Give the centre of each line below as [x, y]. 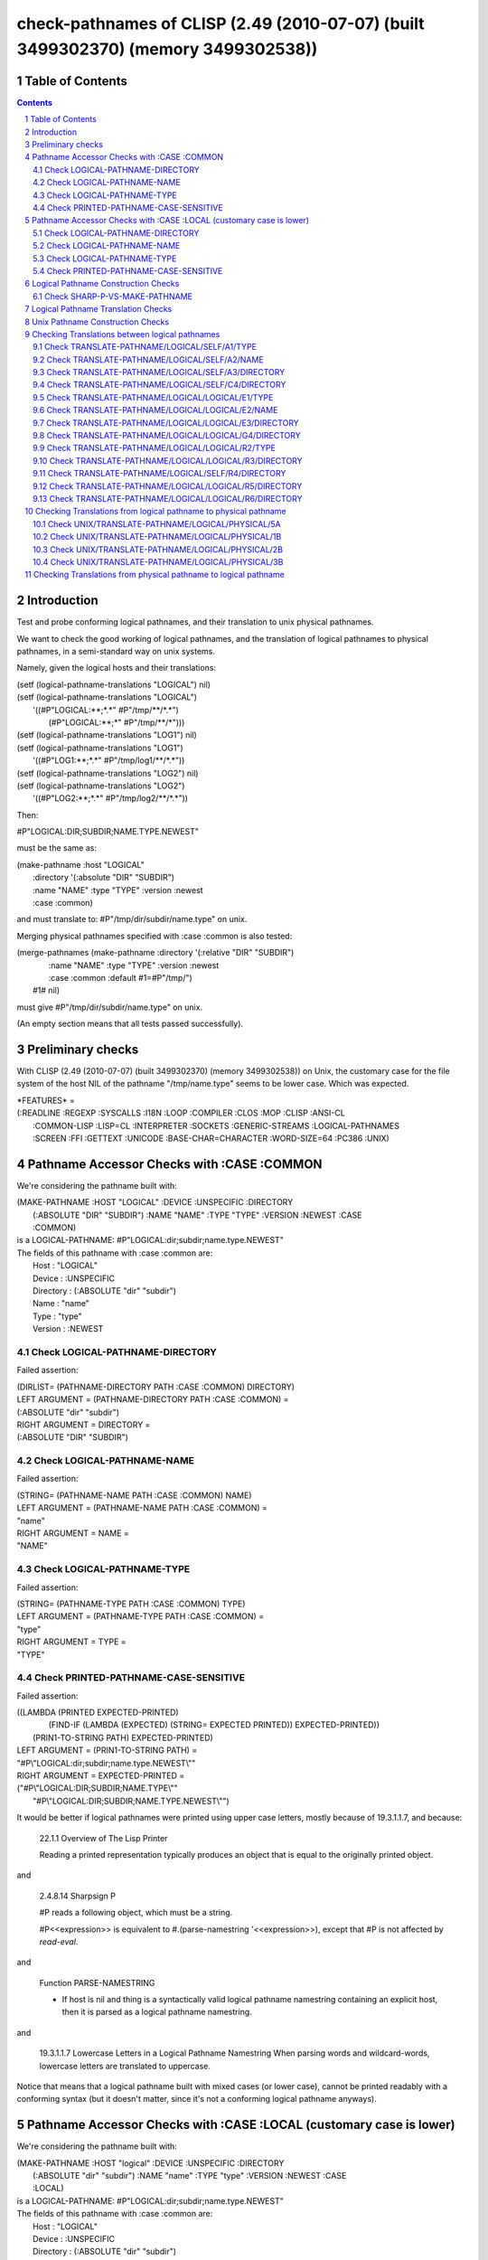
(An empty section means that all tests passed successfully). [130, 1024]
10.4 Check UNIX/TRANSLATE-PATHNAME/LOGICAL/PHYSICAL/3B [158, 561]
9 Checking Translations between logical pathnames [122, 334]
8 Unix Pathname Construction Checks [97, 322]
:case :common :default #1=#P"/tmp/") [121, 977]
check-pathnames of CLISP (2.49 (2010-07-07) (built [221, 24]
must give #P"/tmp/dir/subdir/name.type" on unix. [110, 1007]
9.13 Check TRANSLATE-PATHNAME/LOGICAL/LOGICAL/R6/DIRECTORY [168, 498]
